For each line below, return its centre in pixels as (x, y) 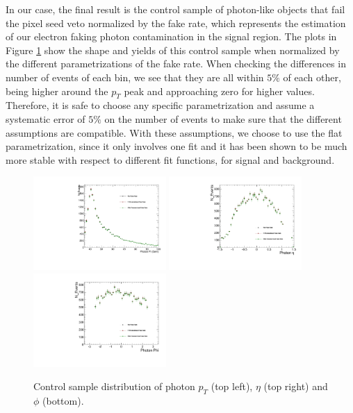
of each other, (312, 77)
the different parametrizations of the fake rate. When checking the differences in (176, 64)
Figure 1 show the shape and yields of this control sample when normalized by (173, 50)
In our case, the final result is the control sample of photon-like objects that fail (175, 9)
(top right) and (296, 386)
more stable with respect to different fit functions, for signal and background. (170, 159)
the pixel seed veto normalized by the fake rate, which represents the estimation (176, 23)
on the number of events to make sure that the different (223, 118)
